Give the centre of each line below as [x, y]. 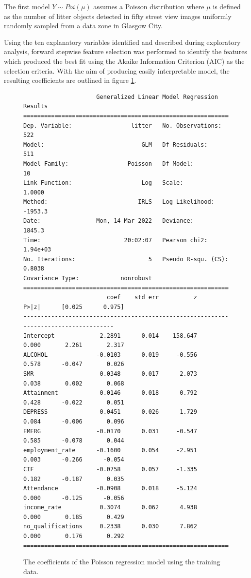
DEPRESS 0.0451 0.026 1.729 [110, 412]
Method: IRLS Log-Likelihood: [119, 202]
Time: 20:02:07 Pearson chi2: [116, 240]
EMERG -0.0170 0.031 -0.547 [110, 431]
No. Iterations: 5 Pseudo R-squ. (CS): [126, 259]
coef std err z [152, 298]
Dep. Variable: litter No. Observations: [123, 125]
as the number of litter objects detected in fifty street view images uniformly [118, 16]
